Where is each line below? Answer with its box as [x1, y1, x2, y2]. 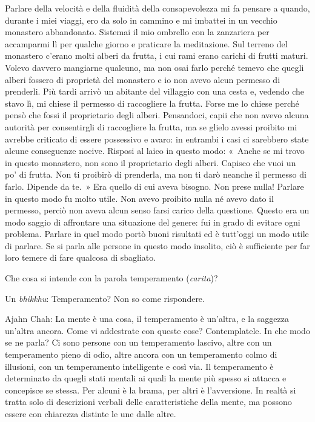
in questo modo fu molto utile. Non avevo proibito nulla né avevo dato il [5, 192, 274, 204]
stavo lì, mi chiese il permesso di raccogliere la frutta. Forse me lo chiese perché [5, 96, 299, 109]
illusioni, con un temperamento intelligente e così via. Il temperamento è [5, 360, 274, 372]
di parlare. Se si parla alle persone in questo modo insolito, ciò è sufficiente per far [5, 239, 310, 252]
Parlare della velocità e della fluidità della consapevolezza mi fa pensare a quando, [5, 2, 310, 14]
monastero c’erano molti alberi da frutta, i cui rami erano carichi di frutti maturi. [5, 49, 308, 62]
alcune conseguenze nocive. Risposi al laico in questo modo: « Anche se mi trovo [5, 144, 305, 157]
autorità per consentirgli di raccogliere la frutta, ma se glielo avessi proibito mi [5, 120, 297, 133]
